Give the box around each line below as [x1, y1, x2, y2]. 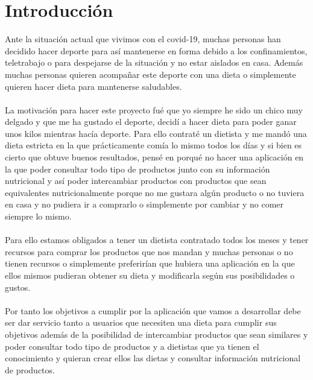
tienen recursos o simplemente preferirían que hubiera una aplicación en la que [5, 257, 295, 270]
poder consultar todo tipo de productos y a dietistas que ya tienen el [5, 340, 259, 352]
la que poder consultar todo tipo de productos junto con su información [5, 162, 270, 175]
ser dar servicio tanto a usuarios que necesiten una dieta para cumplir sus [5, 316, 277, 329]
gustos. [5, 280, 31, 293]
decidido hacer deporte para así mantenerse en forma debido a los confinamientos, [5, 44, 308, 57]
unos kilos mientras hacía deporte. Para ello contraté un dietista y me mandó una [5, 127, 307, 139]
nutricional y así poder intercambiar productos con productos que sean [5, 174, 267, 187]
